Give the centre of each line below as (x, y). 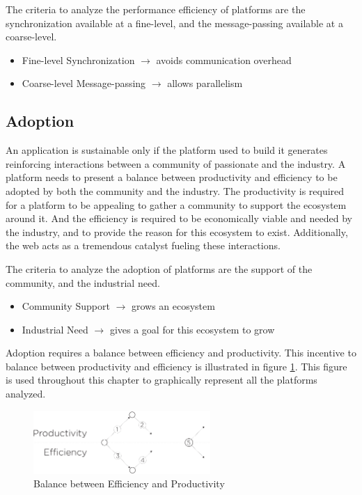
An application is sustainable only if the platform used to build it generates (167, 150)
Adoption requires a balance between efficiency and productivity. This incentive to (181, 353)
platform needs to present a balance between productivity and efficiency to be (172, 177)
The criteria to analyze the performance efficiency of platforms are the (156, 9)
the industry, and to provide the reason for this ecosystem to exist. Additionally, (177, 231)
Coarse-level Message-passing (84, 83)
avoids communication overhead (224, 60)
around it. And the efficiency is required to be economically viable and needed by (179, 218)
